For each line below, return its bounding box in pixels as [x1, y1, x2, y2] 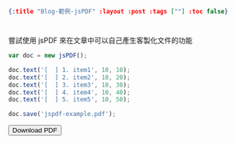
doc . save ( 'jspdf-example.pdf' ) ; [8, 110, 116, 118]
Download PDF [12, 126, 58, 135]
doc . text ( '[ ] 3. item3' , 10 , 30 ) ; [8, 81, 130, 89]
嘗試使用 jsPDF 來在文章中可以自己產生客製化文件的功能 [8, 36, 193, 46]
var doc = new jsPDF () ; [8, 52, 88, 60]
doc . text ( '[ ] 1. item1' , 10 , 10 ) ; [8, 66, 130, 74]
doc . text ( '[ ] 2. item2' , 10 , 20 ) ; [8, 73, 130, 82]
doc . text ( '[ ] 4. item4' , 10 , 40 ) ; [8, 88, 130, 96]
